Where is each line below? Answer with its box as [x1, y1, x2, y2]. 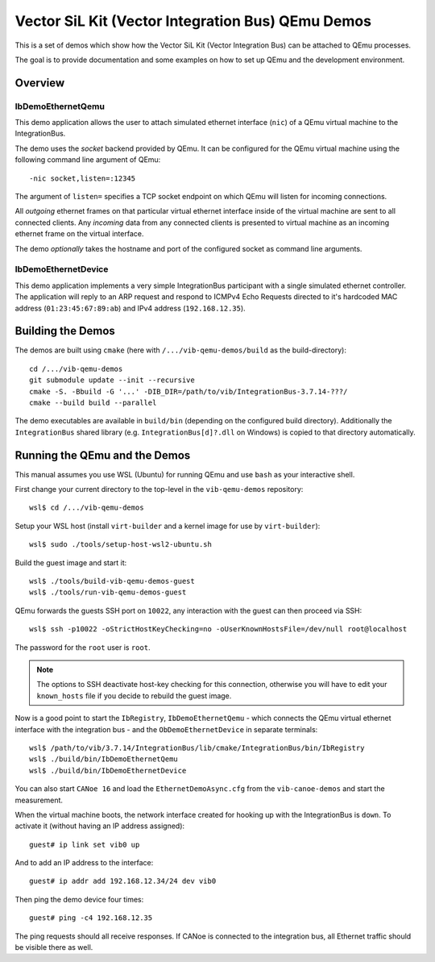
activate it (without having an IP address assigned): [14, 821, 185, 831]
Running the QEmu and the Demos [14, 448, 191, 462]
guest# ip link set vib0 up [29, 839, 140, 849]
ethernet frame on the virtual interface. [14, 229, 144, 239]
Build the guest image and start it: [14, 557, 127, 568]
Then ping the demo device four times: [14, 894, 144, 904]
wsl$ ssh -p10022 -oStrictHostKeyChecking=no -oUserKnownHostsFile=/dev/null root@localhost [29, 625, 408, 634]
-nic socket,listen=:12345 [29, 173, 136, 183]
